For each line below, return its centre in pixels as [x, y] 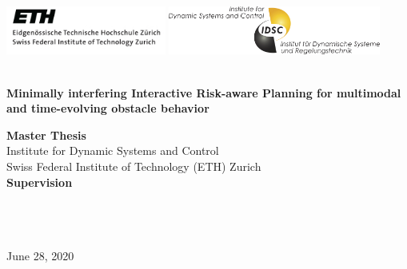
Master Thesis [46, 134]
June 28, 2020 [40, 255]
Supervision [40, 182]
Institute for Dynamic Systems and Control [113, 150]
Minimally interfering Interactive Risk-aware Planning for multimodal [204, 92]
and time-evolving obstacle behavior [108, 108]
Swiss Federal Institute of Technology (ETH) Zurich [134, 166]
